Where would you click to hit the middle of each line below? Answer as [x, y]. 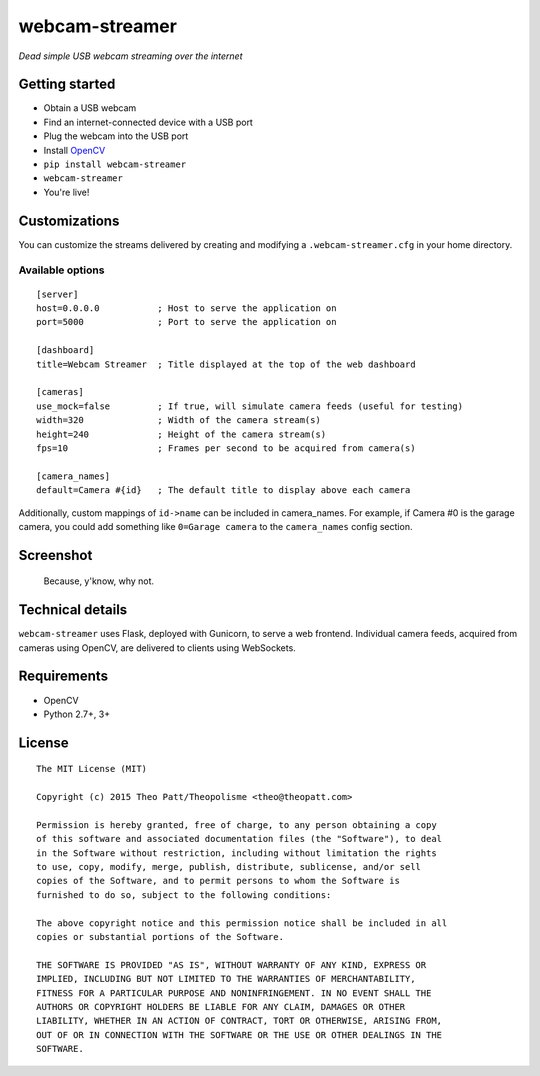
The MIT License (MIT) [92, 769]
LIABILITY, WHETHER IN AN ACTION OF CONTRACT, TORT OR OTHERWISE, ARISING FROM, [239, 1021]
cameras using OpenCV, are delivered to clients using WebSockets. [157, 647]
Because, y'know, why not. [99, 581]
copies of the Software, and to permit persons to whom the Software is [218, 881]
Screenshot [55, 555]
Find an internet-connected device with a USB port [148, 122]
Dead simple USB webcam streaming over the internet [131, 56]
